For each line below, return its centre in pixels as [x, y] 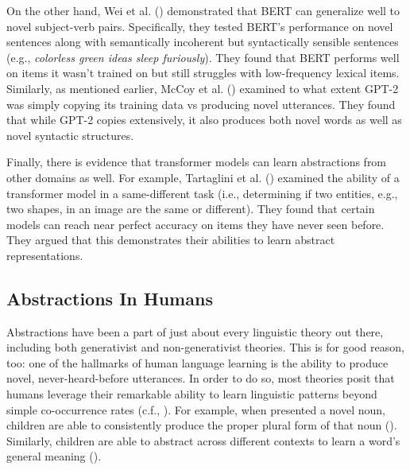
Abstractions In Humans [110, 298]
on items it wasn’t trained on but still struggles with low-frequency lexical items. [203, 73]
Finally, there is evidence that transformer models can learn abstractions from [197, 162]
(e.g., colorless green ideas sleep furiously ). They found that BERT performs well [203, 57]
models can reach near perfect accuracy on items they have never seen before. [195, 224]
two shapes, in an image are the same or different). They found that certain [191, 209]
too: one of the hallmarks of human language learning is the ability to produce [197, 362]
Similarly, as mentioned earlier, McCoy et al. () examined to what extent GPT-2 [203, 88]
